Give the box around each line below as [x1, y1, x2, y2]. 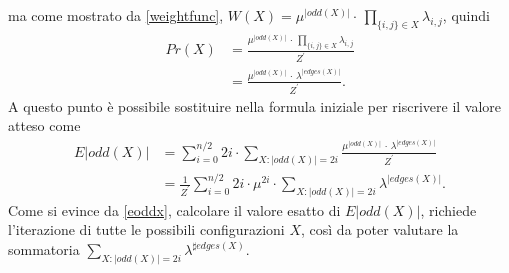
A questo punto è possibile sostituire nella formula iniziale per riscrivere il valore [8, 95, 502, 116]
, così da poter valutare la [301, 219, 459, 240]
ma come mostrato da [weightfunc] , [8, 5, 224, 25]
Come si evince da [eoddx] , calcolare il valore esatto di [8, 199, 341, 220]
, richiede [420, 199, 477, 220]
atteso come [8, 115, 81, 136]
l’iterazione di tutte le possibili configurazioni [8, 219, 285, 240]
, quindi [442, 5, 490, 25]
